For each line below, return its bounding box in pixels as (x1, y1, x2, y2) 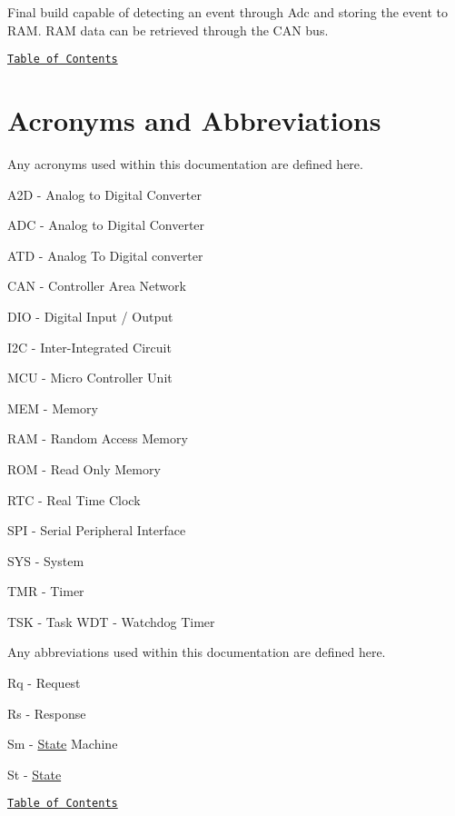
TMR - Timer (7, 582, 84, 601)
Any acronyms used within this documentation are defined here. (7, 154, 363, 173)
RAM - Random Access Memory (7, 429, 188, 448)
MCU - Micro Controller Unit (7, 368, 173, 387)
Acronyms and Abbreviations (7, 102, 381, 139)
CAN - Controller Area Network (7, 276, 186, 295)
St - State (7, 764, 62, 783)
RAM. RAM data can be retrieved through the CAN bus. (7, 20, 329, 39)
